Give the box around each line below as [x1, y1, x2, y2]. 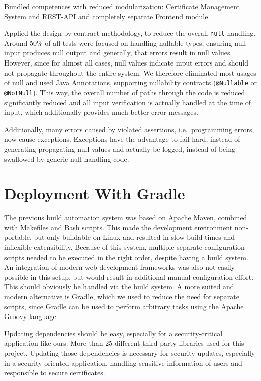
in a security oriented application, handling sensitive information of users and [4, 357, 242, 368]
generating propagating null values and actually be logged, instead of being [4, 143, 235, 154]
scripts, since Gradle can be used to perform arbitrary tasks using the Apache [4, 301, 244, 311]
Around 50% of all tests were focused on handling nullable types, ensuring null [4, 37, 246, 48]
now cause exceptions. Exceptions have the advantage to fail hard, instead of [4, 134, 240, 144]
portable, [4, 232, 32, 242]
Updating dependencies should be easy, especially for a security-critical [4, 328, 223, 338]
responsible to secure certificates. [4, 367, 105, 378]
